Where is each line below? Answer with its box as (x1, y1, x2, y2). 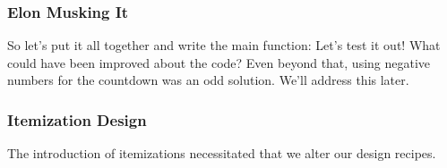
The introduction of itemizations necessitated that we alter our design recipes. (7, 144, 436, 163)
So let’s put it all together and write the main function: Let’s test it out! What (7, 36, 441, 55)
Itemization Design (7, 108, 147, 130)
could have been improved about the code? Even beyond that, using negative (7, 53, 431, 71)
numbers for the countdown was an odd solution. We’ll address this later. (7, 71, 409, 89)
